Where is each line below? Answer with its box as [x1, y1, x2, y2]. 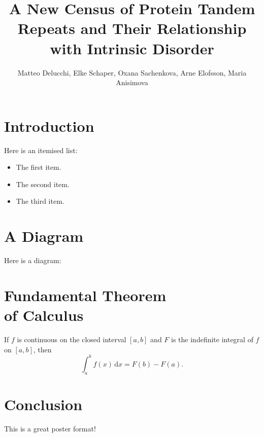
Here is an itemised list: [4, 144, 78, 155]
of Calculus [4, 305, 84, 325]
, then [33, 344, 52, 354]
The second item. [16, 178, 70, 189]
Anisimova [116, 77, 148, 88]
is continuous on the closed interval [17, 334, 126, 345]
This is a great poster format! [4, 423, 96, 433]
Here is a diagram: [4, 255, 61, 266]
